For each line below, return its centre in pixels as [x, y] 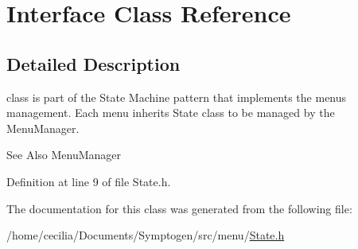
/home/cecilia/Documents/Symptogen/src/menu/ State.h [146, 235]
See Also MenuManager [64, 155]
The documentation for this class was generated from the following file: [179, 208]
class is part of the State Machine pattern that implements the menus [177, 97]
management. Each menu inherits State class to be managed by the [171, 113]
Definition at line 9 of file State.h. [89, 181]
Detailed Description [93, 63]
